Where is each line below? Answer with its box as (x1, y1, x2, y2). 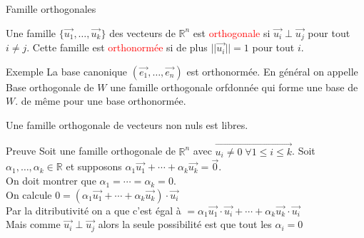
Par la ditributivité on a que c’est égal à (6, 202, 181, 217)
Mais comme (6, 217, 61, 232)
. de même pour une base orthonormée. (15, 93, 186, 108)
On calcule (6, 187, 52, 202)
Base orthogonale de (6, 79, 94, 94)
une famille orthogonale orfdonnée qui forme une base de (110, 79, 358, 94)
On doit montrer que (6, 173, 96, 188)
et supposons (66, 159, 122, 174)
